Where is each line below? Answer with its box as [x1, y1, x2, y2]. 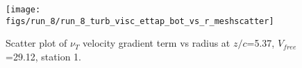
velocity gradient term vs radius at [83, 36, 230, 50]
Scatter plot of [6, 36, 67, 50]
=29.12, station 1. [6, 49, 81, 63]
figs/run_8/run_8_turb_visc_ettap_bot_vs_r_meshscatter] [6, 16, 274, 26]
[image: [6, 5, 41, 14]
